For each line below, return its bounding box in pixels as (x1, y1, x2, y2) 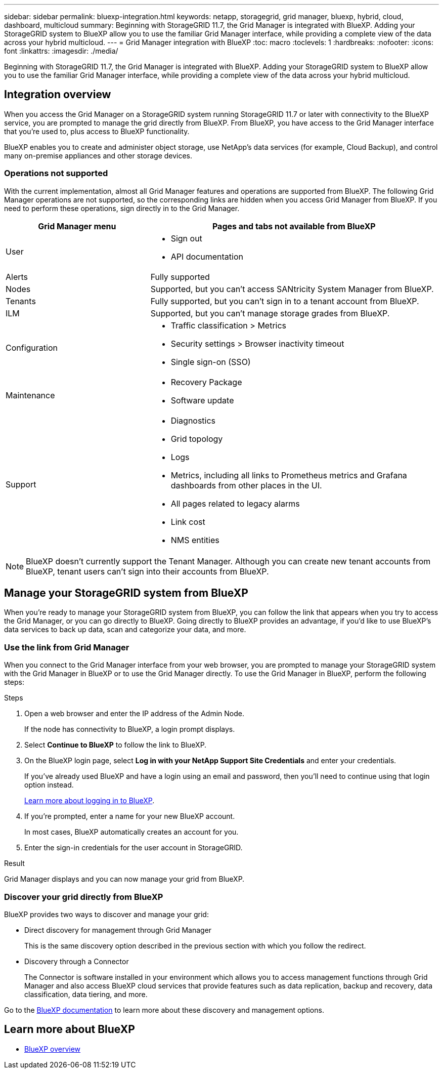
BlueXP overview (24, 1044, 81, 1053)
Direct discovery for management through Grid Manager (24, 925, 212, 934)
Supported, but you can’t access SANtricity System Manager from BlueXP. (150, 283, 434, 294)
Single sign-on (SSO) (170, 356, 251, 367)
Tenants (6, 296, 36, 306)
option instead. (24, 780, 74, 790)
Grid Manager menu (38, 221, 116, 231)
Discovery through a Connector (24, 957, 129, 966)
